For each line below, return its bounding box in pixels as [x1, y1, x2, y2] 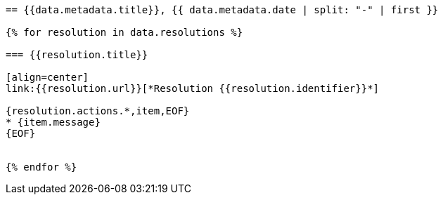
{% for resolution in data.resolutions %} [6, 27, 243, 38]
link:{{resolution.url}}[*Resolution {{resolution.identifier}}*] [6, 83, 380, 94]
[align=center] [6, 72, 89, 83]
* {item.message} [6, 116, 101, 128]
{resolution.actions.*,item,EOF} [6, 105, 190, 116]
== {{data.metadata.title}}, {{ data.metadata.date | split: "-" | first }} [6, 4, 439, 15]
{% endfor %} [6, 161, 77, 173]
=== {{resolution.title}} [6, 49, 148, 60]
